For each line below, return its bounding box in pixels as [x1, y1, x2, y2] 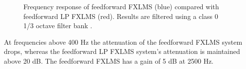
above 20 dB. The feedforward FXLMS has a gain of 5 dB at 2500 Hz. [4, 55, 214, 66]
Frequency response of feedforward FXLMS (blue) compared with [23, 1, 219, 11]
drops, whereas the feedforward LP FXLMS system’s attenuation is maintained [4, 46, 240, 56]
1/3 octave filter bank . [23, 20, 93, 31]
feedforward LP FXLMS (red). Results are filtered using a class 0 [23, 11, 218, 21]
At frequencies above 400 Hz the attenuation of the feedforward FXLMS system [4, 36, 243, 47]
